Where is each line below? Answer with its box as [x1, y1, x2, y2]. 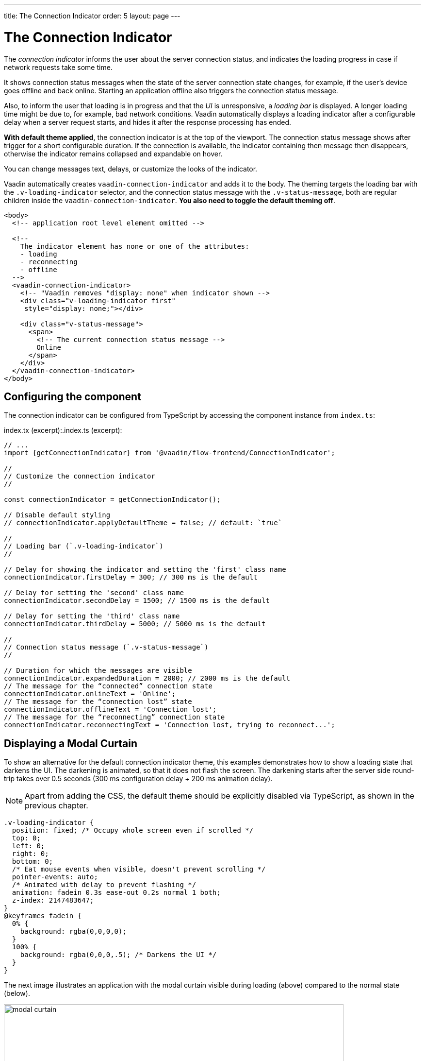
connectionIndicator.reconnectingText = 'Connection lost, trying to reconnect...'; [4, 721, 335, 729]
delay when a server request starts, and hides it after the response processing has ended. [4, 118, 292, 126]
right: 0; [12, 850, 49, 858]
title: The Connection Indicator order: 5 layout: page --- [4, 12, 180, 20]
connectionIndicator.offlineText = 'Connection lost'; [4, 705, 217, 714]
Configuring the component [4, 390, 141, 403]
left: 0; [12, 842, 45, 850]
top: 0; [12, 834, 41, 842]
